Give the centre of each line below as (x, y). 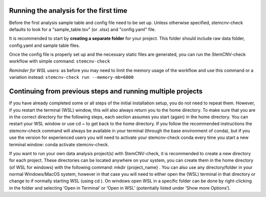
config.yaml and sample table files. (45, 45)
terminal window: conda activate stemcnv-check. (59, 144)
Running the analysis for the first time (68, 11)
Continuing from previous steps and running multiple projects (106, 91)
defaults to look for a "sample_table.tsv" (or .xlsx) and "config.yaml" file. (83, 29)
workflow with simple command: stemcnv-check (60, 61)
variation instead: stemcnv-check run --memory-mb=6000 (71, 77)
